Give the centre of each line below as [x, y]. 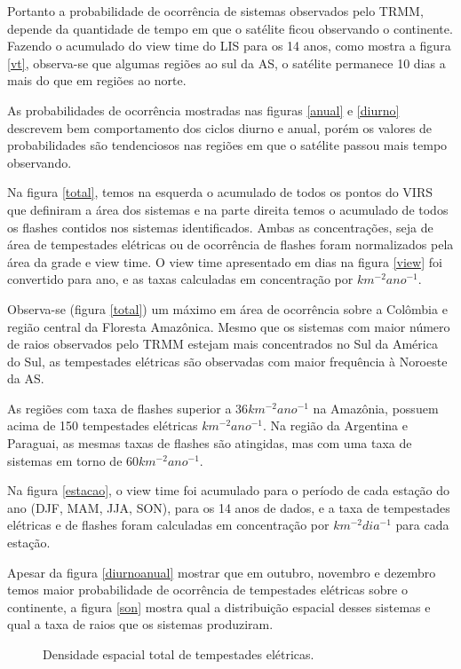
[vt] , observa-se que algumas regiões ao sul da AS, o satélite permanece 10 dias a [227, 63]
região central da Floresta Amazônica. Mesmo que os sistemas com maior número [229, 326]
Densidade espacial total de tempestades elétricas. [179, 654]
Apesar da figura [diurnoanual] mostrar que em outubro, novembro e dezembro [222, 572]
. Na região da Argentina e [335, 425]
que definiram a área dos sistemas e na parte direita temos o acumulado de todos [228, 209]
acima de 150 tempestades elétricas [103, 425]
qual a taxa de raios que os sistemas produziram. [140, 624]
